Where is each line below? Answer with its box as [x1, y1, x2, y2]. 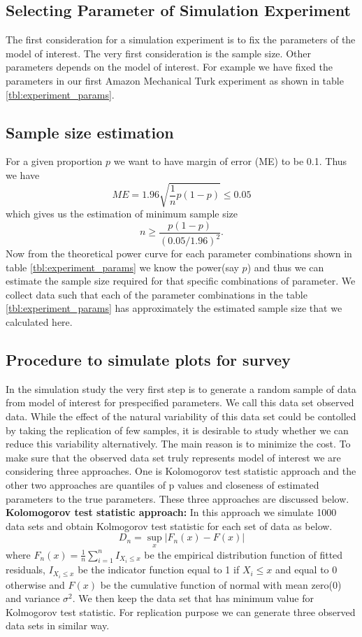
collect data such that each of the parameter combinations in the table [6, 287, 307, 301]
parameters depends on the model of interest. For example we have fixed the [6, 59, 333, 74]
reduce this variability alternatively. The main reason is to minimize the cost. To [6, 436, 351, 451]
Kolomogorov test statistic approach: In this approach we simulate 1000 [6, 505, 337, 520]
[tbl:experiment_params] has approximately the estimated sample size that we [6, 301, 342, 315]
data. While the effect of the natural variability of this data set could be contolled [6, 409, 356, 424]
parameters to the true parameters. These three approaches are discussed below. [6, 491, 349, 506]
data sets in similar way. [6, 618, 110, 633]
